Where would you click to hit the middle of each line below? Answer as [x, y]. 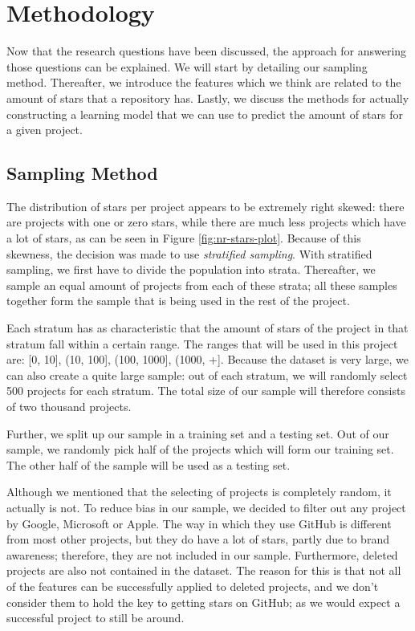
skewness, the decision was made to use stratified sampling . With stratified [189, 253]
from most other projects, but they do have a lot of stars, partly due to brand [198, 539]
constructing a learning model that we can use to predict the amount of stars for [205, 114]
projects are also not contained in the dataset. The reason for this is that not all [204, 570]
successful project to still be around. [96, 618]
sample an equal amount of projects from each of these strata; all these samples [202, 285]
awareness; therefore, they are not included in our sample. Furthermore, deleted [202, 554]
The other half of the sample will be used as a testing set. [149, 464]
